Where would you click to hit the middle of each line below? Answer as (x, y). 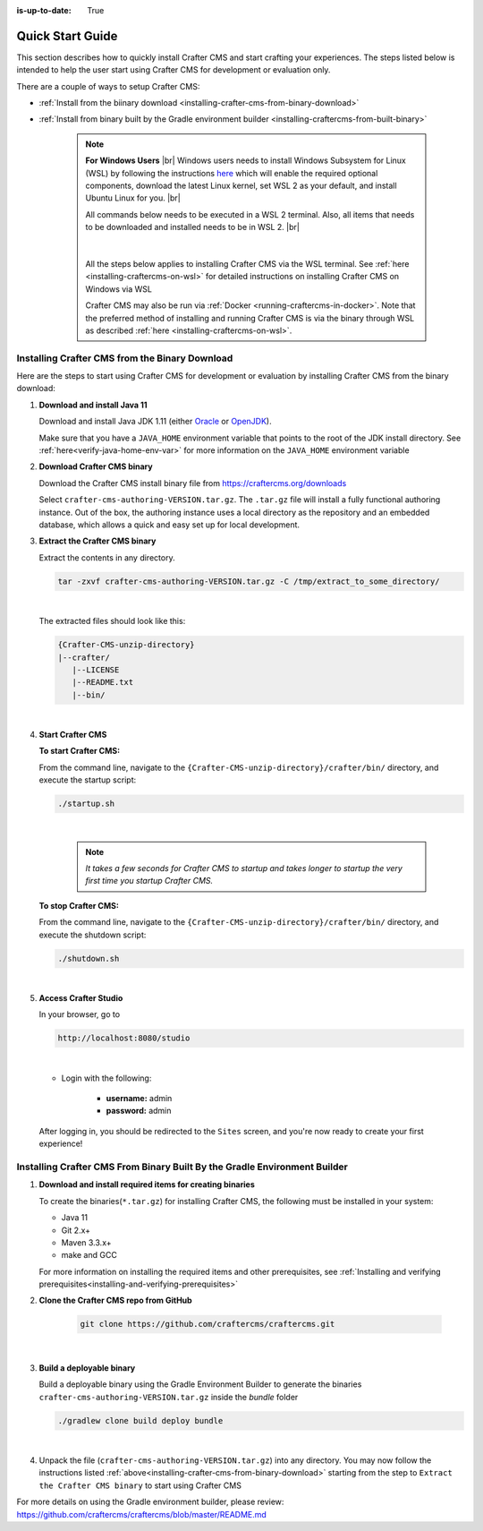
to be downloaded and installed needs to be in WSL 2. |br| (192, 227)
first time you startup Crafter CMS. (149, 881)
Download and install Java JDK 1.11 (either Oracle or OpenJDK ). (155, 422)
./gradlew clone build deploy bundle (140, 1420)
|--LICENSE (96, 670)
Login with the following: (106, 1078)
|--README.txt (103, 682)
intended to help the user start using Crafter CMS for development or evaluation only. (174, 70)
